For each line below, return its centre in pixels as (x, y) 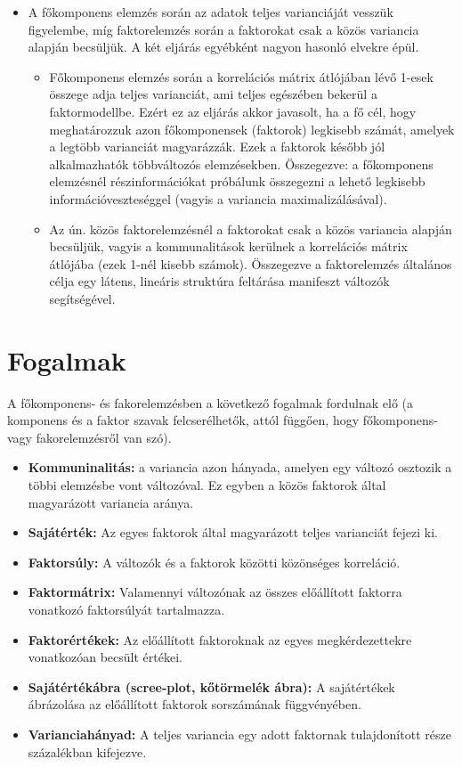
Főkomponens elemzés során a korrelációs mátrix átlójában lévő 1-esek (241, 76)
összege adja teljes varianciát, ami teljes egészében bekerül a (213, 94)
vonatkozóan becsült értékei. (105, 657)
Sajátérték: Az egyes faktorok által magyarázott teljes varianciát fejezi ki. (233, 532)
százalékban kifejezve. (87, 751)
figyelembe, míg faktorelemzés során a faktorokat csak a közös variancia (223, 29)
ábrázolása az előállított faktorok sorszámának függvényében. (195, 704)
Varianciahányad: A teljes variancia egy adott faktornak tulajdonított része (239, 734)
